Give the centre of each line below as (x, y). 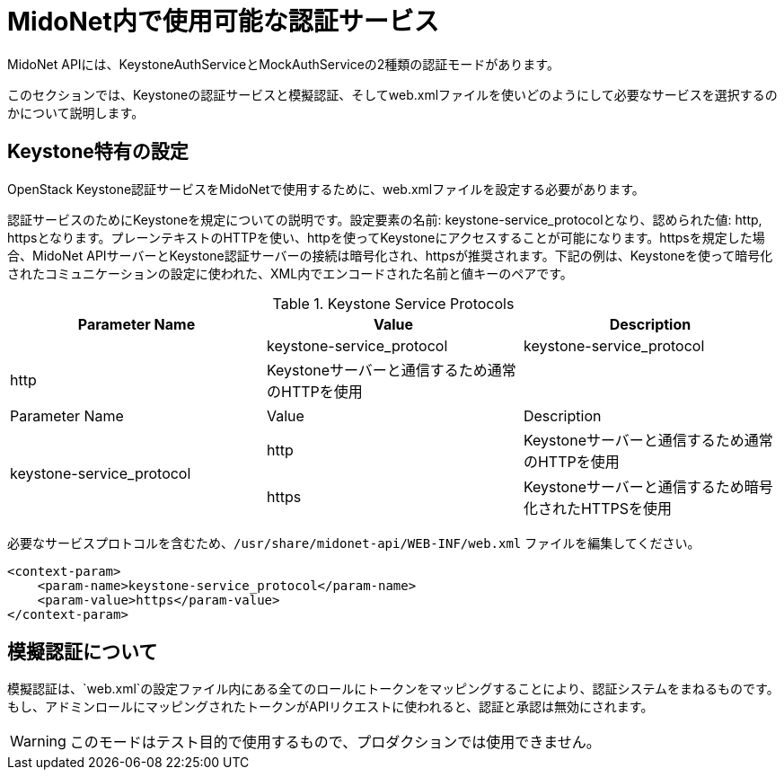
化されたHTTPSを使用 (598, 508)
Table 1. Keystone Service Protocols (393, 303)
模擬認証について (83, 652)
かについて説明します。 (76, 112)
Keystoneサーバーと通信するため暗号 (648, 486)
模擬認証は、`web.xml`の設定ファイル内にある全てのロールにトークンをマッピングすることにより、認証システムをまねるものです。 (393, 689)
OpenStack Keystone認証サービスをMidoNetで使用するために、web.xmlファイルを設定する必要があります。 (326, 189)
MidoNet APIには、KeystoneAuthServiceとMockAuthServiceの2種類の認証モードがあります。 (283, 64)
